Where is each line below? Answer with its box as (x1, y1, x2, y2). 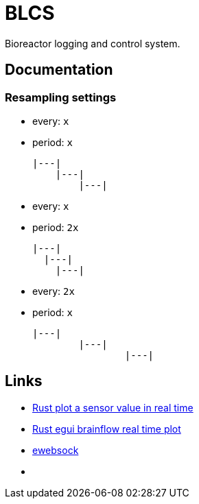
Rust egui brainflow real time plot (32, 422, 181, 435)
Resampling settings (5, 90, 117, 104)
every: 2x (32, 285, 75, 297)
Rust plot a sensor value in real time (32, 401, 194, 413)
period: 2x (32, 221, 79, 233)
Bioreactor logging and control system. (5, 37, 180, 49)
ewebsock (32, 444, 79, 456)
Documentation (5, 61, 113, 79)
